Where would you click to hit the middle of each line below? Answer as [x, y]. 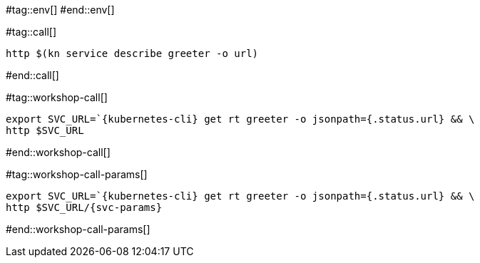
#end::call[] [32, 75]
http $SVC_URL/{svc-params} [84, 207]
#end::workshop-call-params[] [78, 229]
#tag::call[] [31, 32]
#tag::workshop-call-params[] [77, 174]
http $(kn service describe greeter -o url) [132, 53]
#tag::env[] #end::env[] [60, 10]
